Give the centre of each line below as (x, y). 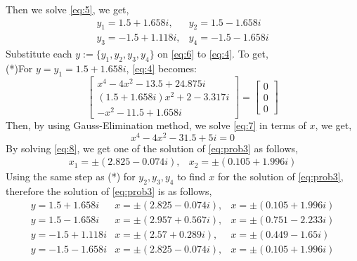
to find (192, 176)
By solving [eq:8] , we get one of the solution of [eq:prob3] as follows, (152, 148)
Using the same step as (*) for (71, 176)
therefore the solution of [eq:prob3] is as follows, (109, 191)
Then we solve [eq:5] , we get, (67, 9)
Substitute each (39, 54)
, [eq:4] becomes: (161, 68)
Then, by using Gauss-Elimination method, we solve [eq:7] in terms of (156, 125)
